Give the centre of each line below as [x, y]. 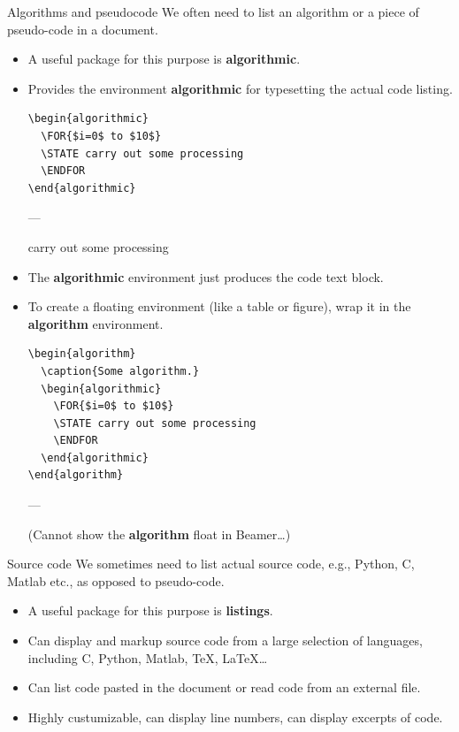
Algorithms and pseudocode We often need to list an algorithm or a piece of [213, 11]
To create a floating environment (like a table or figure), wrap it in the [219, 306]
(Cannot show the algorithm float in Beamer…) [159, 534]
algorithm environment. [96, 323]
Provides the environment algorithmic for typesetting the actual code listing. [240, 88]
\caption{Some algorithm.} [120, 371]
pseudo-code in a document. [83, 29]
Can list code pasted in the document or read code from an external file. [224, 687]
